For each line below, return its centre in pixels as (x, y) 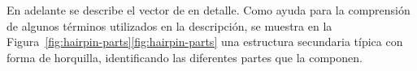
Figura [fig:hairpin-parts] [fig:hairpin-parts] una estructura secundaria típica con (205, 42)
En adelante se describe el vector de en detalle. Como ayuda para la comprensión (208, 10)
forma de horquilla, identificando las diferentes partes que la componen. (185, 57)
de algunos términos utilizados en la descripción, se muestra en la (169, 25)
